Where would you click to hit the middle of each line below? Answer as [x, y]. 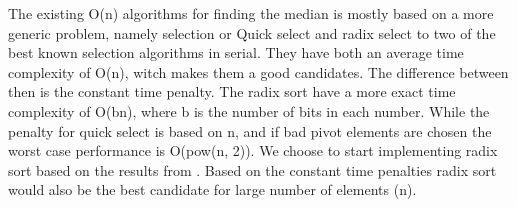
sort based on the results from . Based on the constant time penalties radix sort [252, 169]
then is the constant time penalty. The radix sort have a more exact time [232, 91]
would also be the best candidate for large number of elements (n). [212, 189]
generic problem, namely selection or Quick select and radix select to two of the [252, 32]
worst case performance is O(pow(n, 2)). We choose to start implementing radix [253, 150]
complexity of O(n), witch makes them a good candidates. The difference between [258, 71]
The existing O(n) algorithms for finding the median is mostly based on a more [251, 13]
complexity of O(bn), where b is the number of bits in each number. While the [249, 110]
